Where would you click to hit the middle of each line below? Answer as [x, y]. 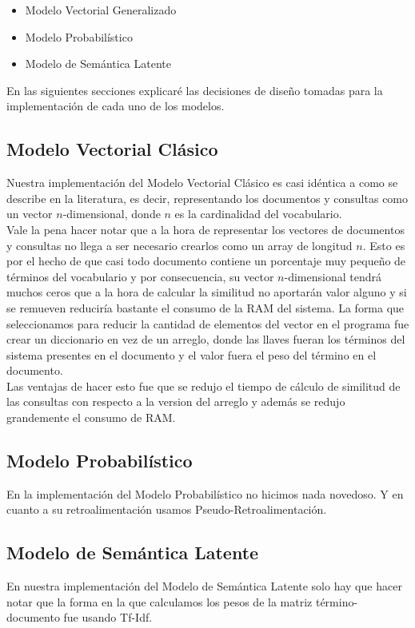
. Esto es [384, 245]
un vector [30, 214]
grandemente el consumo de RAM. [91, 417]
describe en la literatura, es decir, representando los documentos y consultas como [207, 198]
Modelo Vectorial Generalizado [101, 10]
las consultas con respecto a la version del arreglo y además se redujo [176, 401]
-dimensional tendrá [333, 276]
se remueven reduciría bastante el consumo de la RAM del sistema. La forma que [206, 307]
